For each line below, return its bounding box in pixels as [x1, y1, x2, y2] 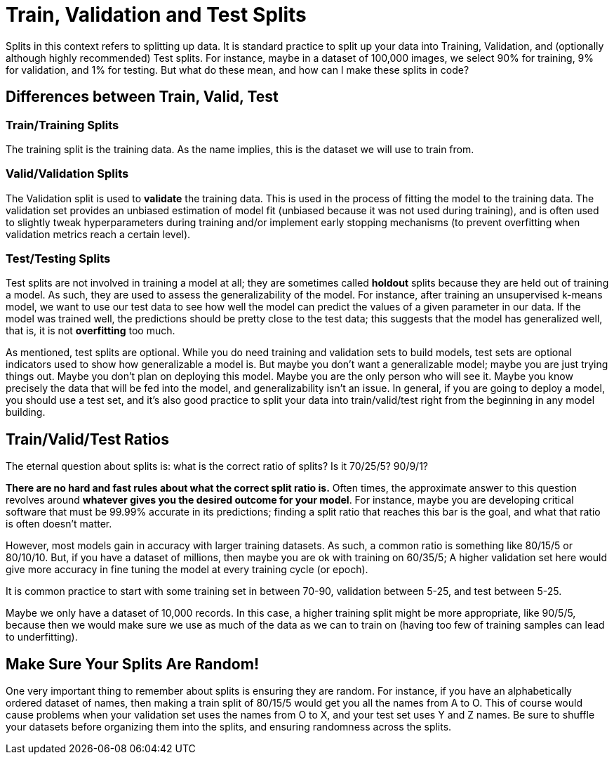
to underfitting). [6, 631, 78, 643]
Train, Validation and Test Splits [6, 3, 307, 27]
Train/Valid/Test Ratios [6, 430, 169, 448]
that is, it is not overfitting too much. [6, 325, 175, 337]
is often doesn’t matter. [6, 518, 112, 530]
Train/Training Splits [6, 117, 119, 132]
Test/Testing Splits [6, 251, 111, 266]
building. [6, 406, 46, 419]
